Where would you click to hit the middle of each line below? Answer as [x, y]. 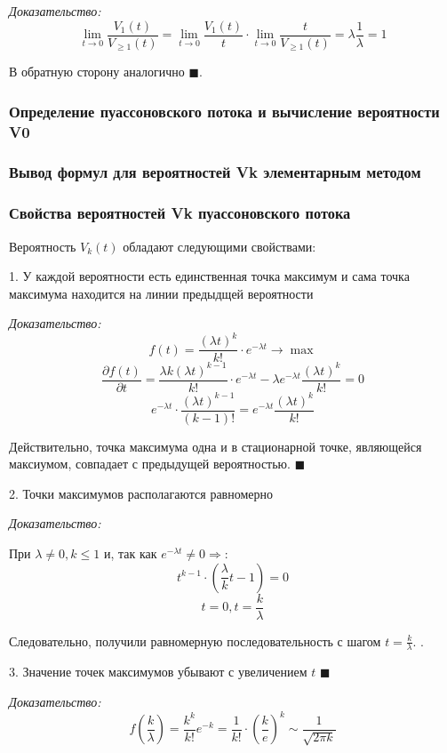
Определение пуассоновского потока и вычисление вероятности [224, 111]
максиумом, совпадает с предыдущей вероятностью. [150, 464]
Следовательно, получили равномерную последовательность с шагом [195, 641]
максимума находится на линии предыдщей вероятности [161, 293]
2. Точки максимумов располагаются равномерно [141, 493]
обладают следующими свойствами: [220, 246]
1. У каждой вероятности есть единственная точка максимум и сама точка [209, 276]
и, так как [130, 553]
